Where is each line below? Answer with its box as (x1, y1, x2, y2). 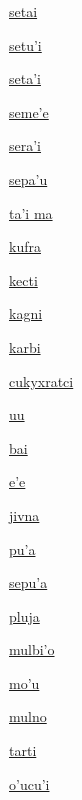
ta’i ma (9, 202, 53, 223)
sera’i (9, 135, 42, 156)
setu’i (9, 34, 42, 55)
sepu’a (9, 572, 48, 593)
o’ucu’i (9, 773, 50, 794)
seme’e (9, 101, 49, 122)
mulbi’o (9, 639, 55, 660)
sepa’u (9, 168, 48, 189)
